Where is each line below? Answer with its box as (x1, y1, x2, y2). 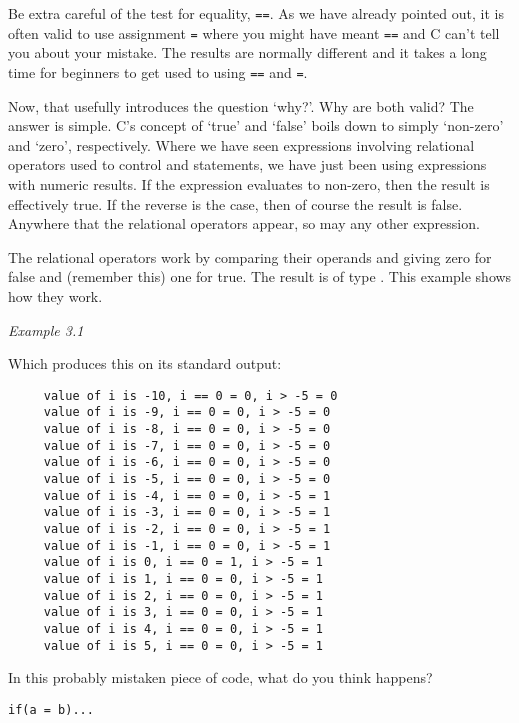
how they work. (8, 285, 103, 306)
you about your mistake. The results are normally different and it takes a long (8, 42, 487, 63)
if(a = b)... (8, 702, 94, 717)
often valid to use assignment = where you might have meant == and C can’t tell (8, 22, 500, 43)
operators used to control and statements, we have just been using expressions (8, 154, 487, 175)
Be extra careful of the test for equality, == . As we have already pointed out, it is (8, 3, 504, 23)
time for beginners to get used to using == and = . (8, 61, 308, 82)
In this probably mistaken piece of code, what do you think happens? (8, 667, 433, 688)
